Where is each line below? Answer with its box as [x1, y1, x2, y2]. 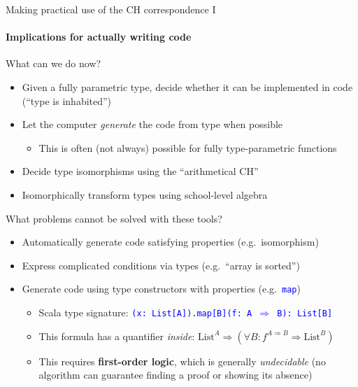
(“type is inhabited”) [22, 93, 112, 108]
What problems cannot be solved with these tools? [6, 211, 222, 225]
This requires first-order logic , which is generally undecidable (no [38, 353, 326, 368]
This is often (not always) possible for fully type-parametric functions [38, 140, 337, 155]
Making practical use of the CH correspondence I [6, 2, 216, 16]
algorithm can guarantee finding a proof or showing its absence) [38, 367, 313, 382]
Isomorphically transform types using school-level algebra [22, 187, 268, 202]
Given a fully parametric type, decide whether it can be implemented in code [22, 79, 353, 94]
